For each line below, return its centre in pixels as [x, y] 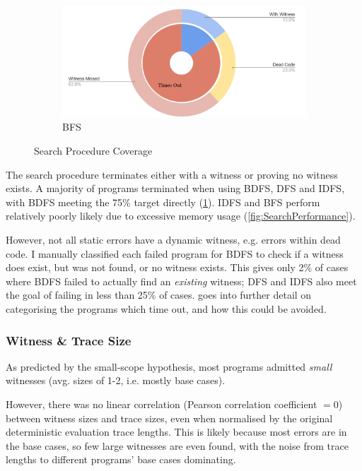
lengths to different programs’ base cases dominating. [121, 459]
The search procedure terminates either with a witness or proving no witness [172, 174]
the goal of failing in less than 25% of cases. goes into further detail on [159, 295]
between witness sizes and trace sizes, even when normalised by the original [169, 418]
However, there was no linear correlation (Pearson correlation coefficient [162, 404]
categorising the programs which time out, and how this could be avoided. [166, 309]
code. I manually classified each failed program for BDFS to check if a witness [175, 253]
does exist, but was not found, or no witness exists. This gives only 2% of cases [177, 267]
